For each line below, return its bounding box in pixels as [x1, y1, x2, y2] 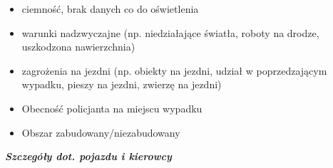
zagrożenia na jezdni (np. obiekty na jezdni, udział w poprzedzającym [21, 63, 327, 78]
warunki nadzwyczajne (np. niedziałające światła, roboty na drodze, [21, 25, 319, 40]
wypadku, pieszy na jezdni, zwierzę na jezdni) [21, 77, 222, 92]
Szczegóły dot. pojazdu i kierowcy [5, 149, 172, 164]
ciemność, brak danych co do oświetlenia [21, 1, 199, 16]
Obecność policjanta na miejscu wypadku [21, 100, 203, 115]
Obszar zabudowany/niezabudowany [21, 125, 180, 140]
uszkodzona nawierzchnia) [21, 39, 135, 54]
